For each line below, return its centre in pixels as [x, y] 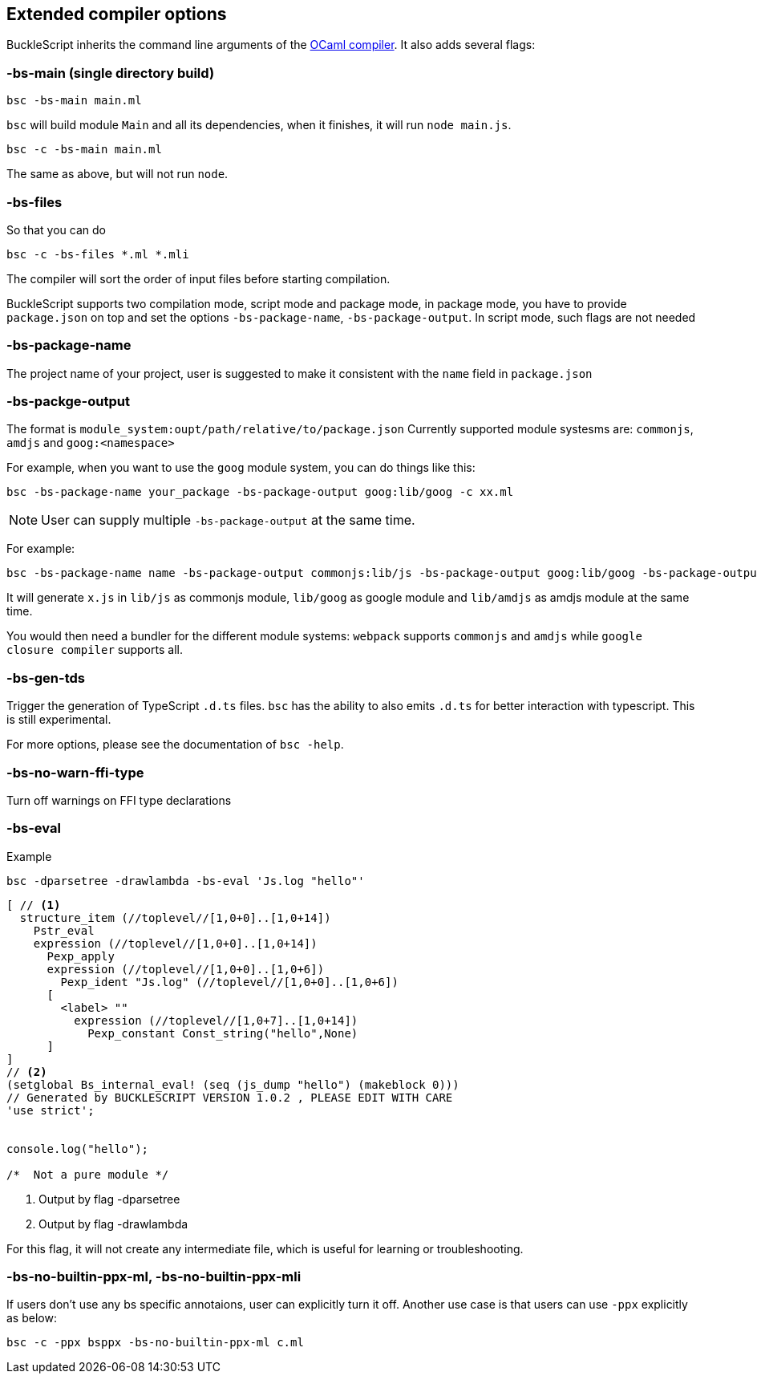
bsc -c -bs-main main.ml [84, 150]
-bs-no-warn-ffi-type [75, 772]
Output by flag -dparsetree [109, 1199]
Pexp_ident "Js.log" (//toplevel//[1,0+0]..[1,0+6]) [229, 982]
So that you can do [56, 229]
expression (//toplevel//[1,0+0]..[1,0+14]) [175, 943]
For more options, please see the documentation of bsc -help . [175, 745]
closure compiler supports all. [95, 650]
